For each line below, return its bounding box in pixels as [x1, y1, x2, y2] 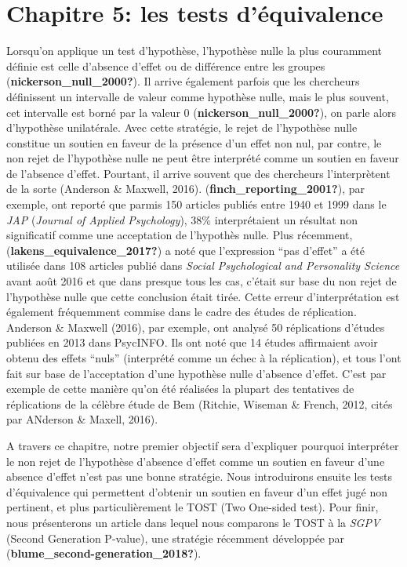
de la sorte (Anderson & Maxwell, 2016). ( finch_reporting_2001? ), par [6, 180, 365, 197]
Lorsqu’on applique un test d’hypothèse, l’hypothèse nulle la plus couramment [6, 42, 383, 59]
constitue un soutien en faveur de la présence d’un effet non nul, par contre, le [6, 134, 382, 151]
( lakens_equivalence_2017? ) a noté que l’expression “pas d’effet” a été [6, 242, 365, 258]
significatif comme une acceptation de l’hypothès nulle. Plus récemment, [6, 227, 353, 243]
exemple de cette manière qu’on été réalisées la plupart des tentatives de [6, 380, 354, 397]
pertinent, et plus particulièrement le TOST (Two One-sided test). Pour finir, [6, 499, 379, 515]
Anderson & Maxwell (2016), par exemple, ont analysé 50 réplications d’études [6, 318, 385, 335]
